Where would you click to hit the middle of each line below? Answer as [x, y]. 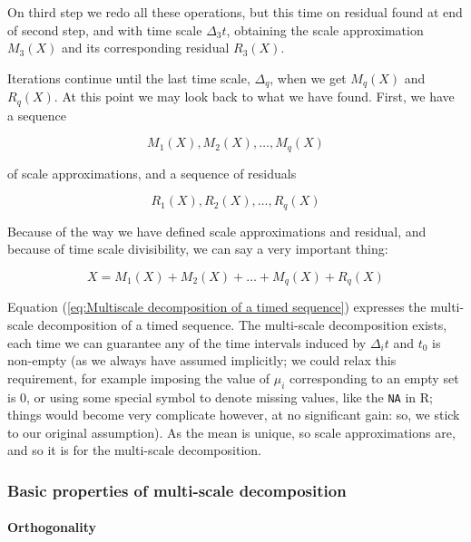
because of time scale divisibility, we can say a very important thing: [198, 249]
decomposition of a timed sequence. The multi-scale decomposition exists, [242, 325]
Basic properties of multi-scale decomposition [177, 490]
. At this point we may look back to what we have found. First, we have [254, 97]
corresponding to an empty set [374, 377]
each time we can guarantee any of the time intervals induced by [187, 342]
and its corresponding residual [146, 48]
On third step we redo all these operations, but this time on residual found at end [235, 12]
